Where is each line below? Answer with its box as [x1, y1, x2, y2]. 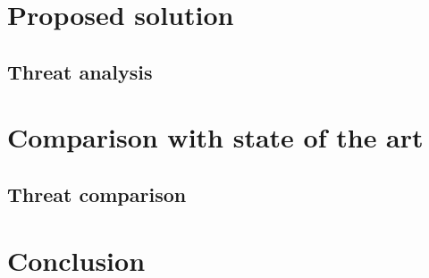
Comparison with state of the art [7, 119, 424, 156]
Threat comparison [7, 180, 187, 207]
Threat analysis [7, 57, 153, 85]
